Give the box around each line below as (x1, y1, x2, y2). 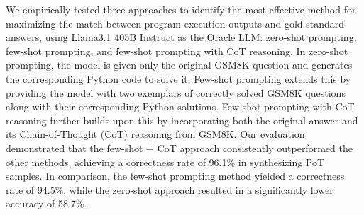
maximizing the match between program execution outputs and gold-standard (6, 16, 345, 30)
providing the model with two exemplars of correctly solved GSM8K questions (6, 85, 346, 100)
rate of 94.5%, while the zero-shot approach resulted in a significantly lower (6, 182, 333, 197)
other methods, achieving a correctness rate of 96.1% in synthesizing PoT (6, 154, 325, 169)
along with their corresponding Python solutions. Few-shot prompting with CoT (6, 99, 355, 114)
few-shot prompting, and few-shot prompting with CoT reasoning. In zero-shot (6, 43, 348, 58)
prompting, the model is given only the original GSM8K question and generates (6, 57, 353, 72)
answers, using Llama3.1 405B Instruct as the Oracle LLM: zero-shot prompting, (6, 30, 357, 45)
